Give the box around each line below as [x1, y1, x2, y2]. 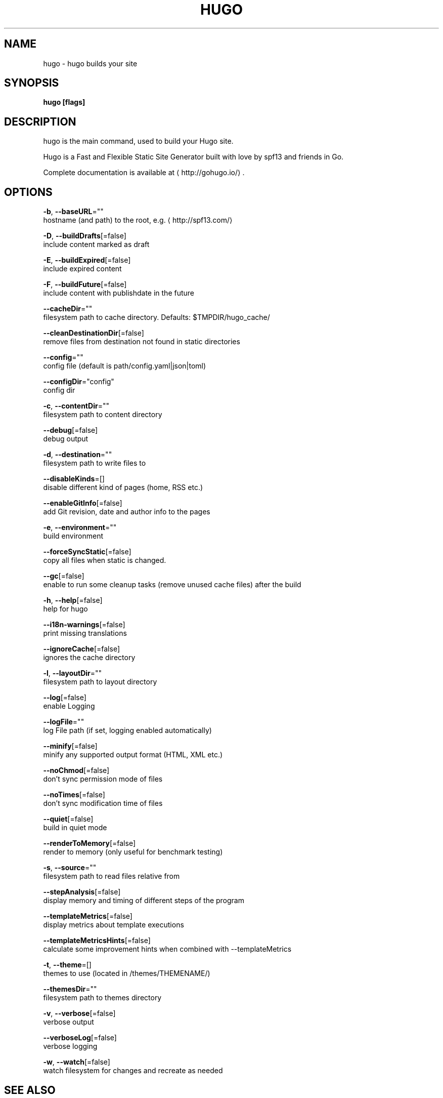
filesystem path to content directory [43, 410, 162, 419]
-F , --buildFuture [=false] [43, 280, 127, 289]
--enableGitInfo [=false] [43, 499, 122, 508]
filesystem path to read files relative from [43, 872, 180, 881]
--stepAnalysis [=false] [43, 887, 121, 897]
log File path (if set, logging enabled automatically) [43, 726, 212, 735]
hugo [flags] [43, 98, 85, 107]
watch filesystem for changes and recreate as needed [43, 1066, 223, 1075]
